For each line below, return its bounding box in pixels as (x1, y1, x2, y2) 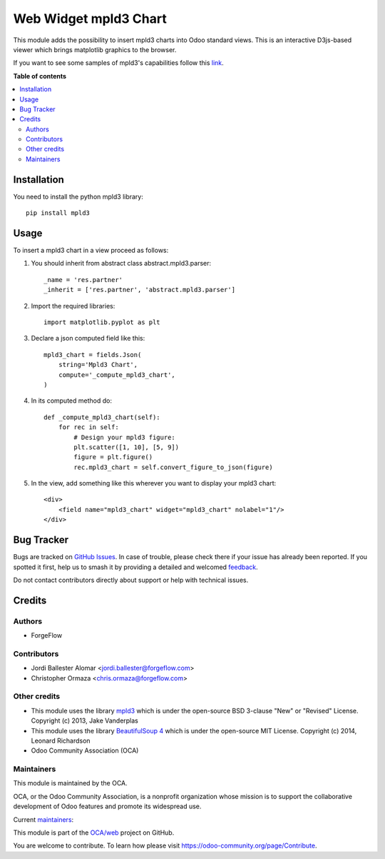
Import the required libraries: (31, 301, 115, 310)
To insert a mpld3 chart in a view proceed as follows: (13, 246, 169, 255)
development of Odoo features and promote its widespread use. (13, 802, 202, 810)
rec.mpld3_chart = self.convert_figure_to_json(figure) (73, 463, 274, 471)
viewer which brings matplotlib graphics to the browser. (13, 45, 177, 54)
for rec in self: (58, 423, 119, 431)
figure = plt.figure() (73, 453, 153, 461)
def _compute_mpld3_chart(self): (43, 413, 160, 421)
